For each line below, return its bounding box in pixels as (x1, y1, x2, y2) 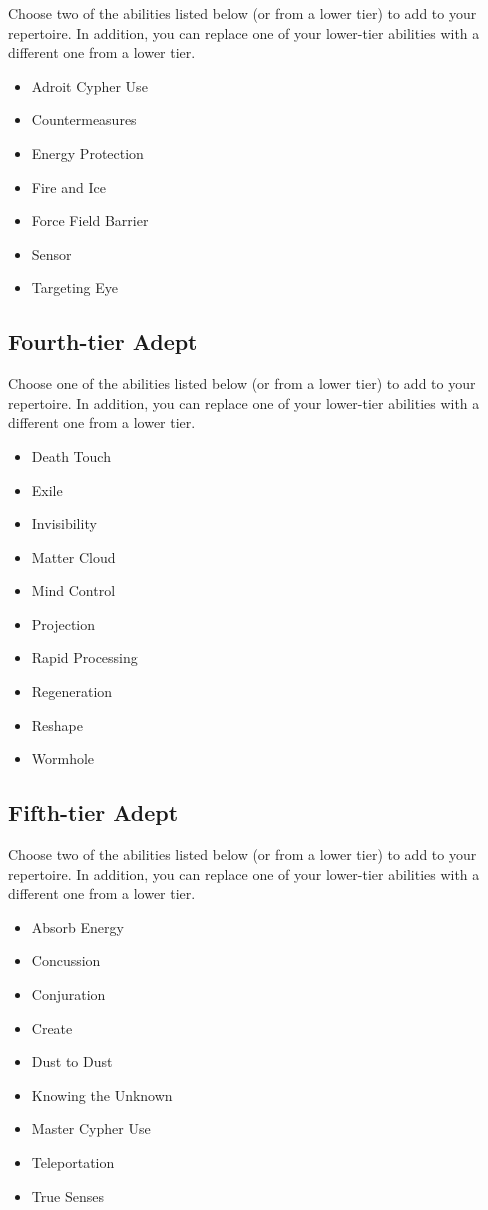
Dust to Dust (31, 1051, 113, 1072)
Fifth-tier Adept (8, 797, 179, 828)
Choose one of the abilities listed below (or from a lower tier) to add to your (8, 373, 476, 394)
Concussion (31, 950, 101, 971)
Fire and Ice (31, 176, 106, 197)
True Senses (31, 1185, 104, 1206)
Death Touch (31, 445, 111, 466)
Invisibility (31, 513, 97, 534)
